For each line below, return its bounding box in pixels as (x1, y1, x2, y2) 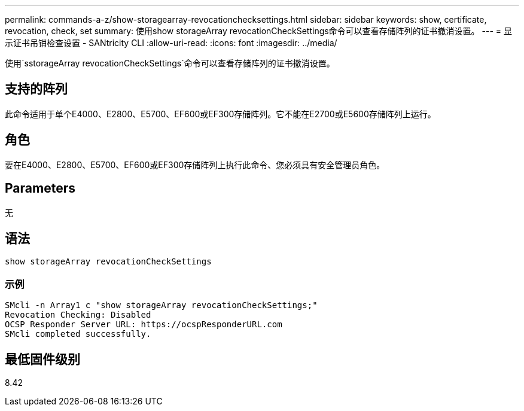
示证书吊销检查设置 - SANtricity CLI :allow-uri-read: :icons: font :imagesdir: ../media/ (5, 38, 337, 48)
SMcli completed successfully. (5, 329, 151, 339)
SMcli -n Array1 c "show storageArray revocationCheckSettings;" (5, 300, 318, 310)
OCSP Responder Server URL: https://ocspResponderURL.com (5, 319, 282, 330)
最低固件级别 (5, 351, 80, 367)
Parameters (5, 181, 75, 196)
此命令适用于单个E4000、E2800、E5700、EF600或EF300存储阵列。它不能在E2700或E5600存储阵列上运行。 (5, 108, 436, 119)
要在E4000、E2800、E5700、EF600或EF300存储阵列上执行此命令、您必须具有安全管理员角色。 (5, 159, 385, 170)
